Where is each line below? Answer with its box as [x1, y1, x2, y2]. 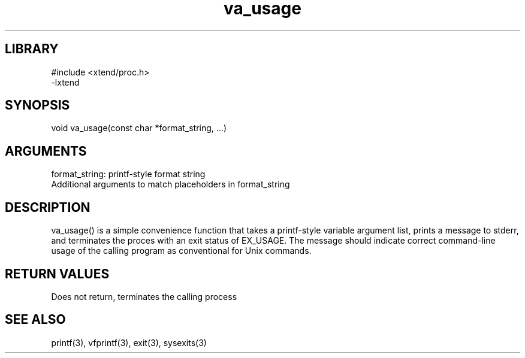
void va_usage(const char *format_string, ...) [51, 123, 227, 134]
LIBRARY [5, 41, 59, 57]
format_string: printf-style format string [51, 169, 206, 180]
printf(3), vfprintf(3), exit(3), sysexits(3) [51, 337, 207, 348]
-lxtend [51, 77, 80, 87]
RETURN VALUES [5, 266, 110, 281]
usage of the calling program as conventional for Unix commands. [51, 245, 312, 256]
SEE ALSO [5, 312, 66, 327]
